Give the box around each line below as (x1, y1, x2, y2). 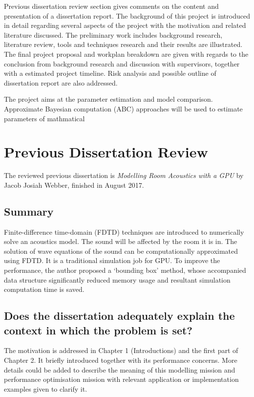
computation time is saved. (4, 284, 85, 294)
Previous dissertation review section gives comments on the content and (4, 1, 219, 11)
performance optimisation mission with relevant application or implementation (4, 374, 239, 384)
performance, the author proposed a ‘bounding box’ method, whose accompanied (4, 265, 246, 275)
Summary (4, 203, 54, 219)
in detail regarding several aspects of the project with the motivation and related (4, 20, 246, 30)
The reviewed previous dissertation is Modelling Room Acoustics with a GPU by (4, 170, 244, 180)
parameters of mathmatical (4, 113, 85, 123)
